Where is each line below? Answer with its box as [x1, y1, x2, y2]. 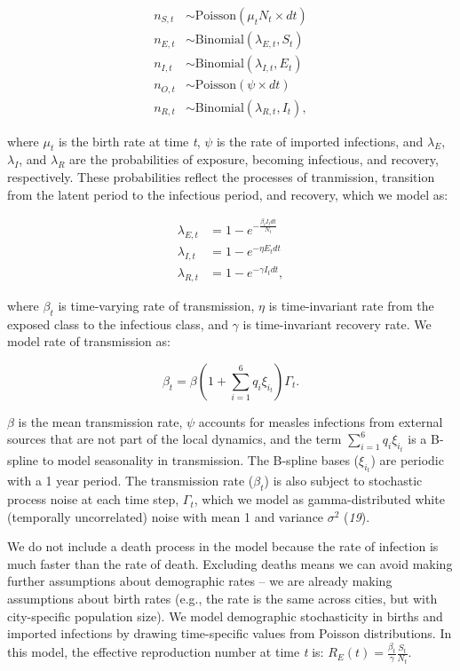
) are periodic [370, 450, 444, 469]
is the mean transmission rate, [18, 412, 183, 430]
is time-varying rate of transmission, [58, 296, 255, 314]
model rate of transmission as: [7, 332, 171, 351]
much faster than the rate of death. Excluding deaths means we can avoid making [7, 554, 453, 572]
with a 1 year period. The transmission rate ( [7, 471, 254, 490]
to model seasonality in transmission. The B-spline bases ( [42, 450, 360, 469]
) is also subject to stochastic [264, 471, 423, 490]
